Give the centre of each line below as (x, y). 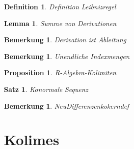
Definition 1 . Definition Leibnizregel (60, 6)
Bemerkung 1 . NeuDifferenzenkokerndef (67, 105)
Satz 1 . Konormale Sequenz (46, 89)
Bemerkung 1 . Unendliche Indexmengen (67, 56)
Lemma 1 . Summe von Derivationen (60, 23)
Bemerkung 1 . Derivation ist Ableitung (65, 40)
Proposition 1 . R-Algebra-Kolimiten (60, 73)
